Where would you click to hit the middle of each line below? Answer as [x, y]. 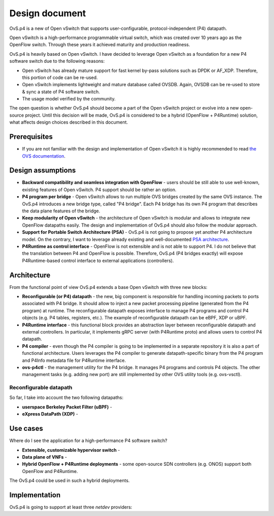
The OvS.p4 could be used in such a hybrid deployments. [70, 481]
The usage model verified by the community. [69, 99]
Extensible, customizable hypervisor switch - [71, 450]
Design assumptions [43, 171]
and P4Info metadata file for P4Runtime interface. [74, 360]
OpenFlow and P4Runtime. [50, 471]
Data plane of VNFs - [45, 457]
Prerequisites [31, 137]
